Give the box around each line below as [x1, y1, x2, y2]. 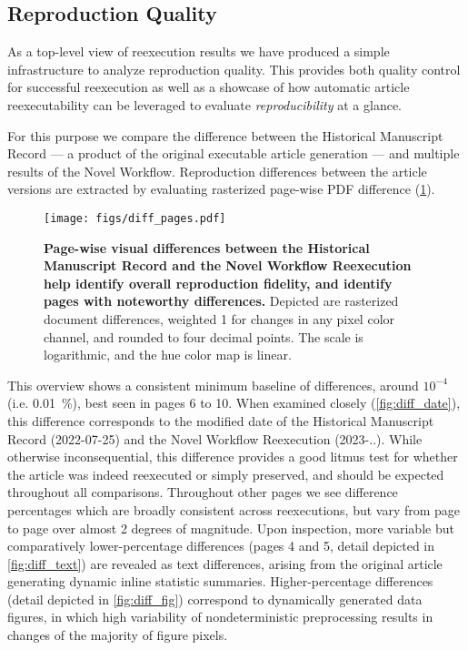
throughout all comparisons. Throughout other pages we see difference [7, 482, 398, 502]
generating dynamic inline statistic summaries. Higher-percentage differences [7, 572, 433, 591]
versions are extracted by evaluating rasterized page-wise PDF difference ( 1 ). [7, 179, 435, 198]
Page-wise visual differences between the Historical [44, 238, 370, 257]
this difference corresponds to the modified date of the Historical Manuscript [7, 411, 434, 430]
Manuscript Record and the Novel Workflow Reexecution [44, 256, 412, 275]
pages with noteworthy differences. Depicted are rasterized [44, 291, 399, 310]
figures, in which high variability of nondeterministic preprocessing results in [7, 607, 433, 626]
